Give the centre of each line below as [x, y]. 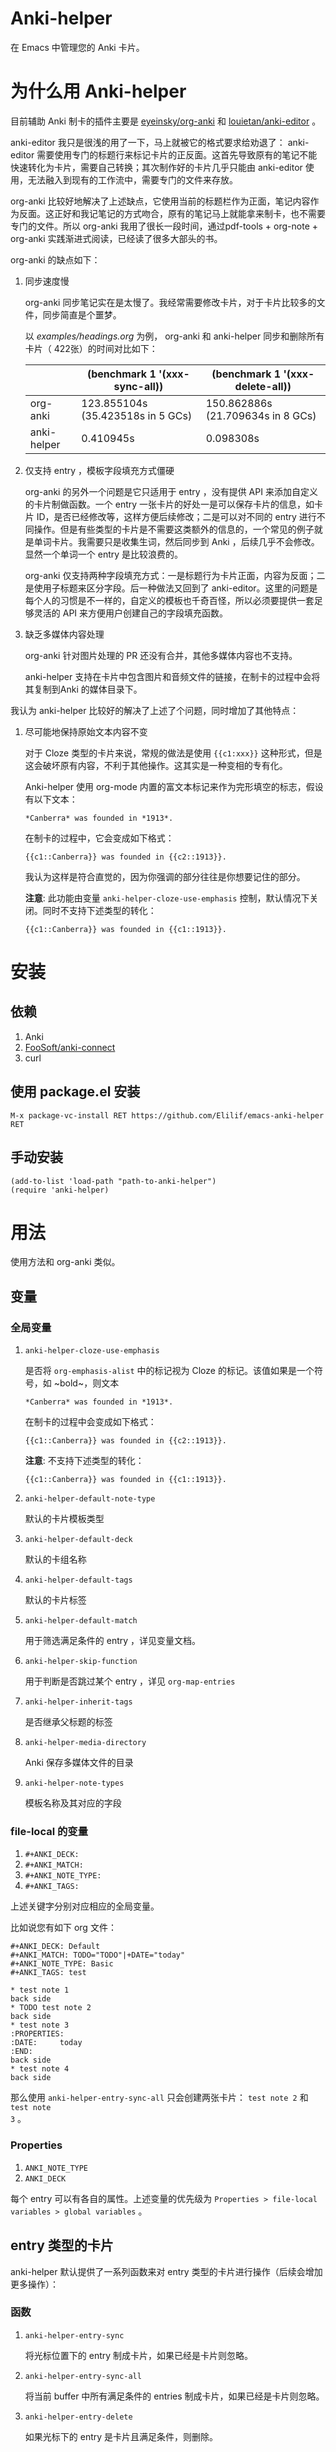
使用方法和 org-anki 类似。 [65, 1262]
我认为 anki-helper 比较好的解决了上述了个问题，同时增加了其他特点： [155, 710]
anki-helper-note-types [74, 1783]
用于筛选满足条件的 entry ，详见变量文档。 [113, 1641]
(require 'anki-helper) [60, 1190]
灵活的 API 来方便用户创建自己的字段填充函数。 [131, 613]
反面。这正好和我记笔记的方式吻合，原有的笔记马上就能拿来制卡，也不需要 [172, 213]
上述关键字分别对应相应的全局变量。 [85, 1906]
